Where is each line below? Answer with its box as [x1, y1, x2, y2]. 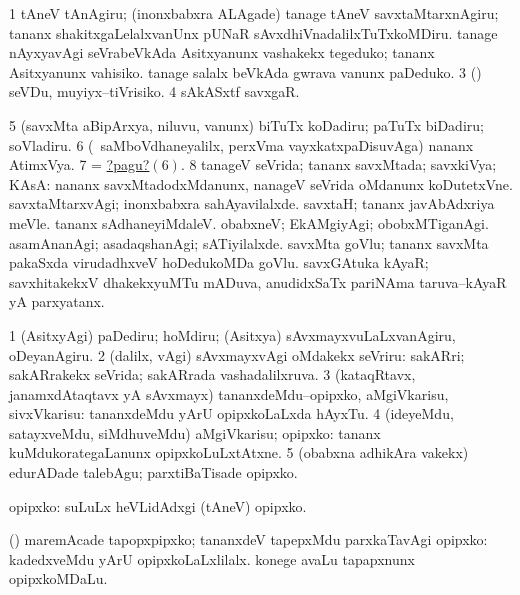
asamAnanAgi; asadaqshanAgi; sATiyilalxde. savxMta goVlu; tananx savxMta [9, 232, 489, 253]
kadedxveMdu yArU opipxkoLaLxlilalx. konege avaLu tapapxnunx [9, 548, 415, 569]
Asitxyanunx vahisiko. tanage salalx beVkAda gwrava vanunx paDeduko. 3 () [9, 61, 482, 82]
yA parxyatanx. [9, 291, 105, 312]
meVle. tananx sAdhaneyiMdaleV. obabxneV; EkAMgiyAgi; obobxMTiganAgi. [9, 212, 489, 233]
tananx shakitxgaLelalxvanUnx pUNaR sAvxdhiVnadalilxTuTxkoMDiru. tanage [9, 22, 498, 43]
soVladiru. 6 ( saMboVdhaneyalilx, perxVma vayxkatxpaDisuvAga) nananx [9, 134, 474, 155]
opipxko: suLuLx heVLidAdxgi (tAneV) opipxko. [9, 495, 307, 516]
